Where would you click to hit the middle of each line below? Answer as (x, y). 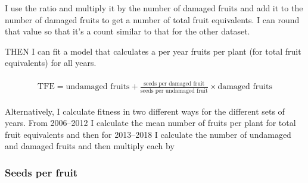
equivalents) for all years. (51, 63)
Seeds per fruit (41, 172)
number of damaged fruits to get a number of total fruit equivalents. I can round (152, 19)
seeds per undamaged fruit (174, 91)
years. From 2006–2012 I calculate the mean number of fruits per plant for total (150, 123)
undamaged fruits (98, 87)
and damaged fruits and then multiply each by (90, 146)
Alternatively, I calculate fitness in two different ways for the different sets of (145, 111)
